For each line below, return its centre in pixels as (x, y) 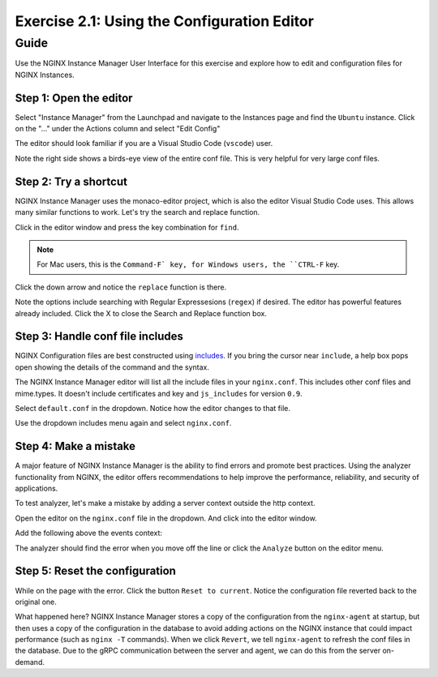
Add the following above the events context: (88, 533)
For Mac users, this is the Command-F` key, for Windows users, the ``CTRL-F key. (188, 264)
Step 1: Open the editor (74, 98)
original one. (36, 602)
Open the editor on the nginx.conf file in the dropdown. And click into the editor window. (166, 518)
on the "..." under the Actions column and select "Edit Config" (118, 129)
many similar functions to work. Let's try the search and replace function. (137, 212)
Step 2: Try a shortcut (71, 181)
